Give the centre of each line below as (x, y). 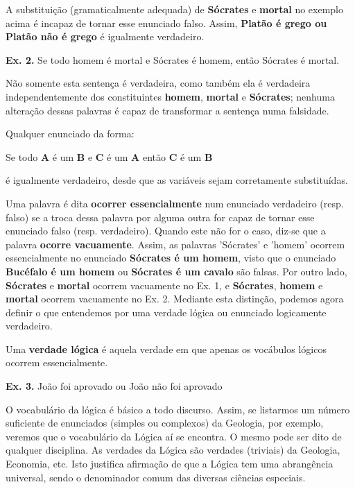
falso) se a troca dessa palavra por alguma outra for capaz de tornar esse (160, 217)
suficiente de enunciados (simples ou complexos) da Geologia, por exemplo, (165, 423)
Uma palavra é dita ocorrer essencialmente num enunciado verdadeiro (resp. (175, 203)
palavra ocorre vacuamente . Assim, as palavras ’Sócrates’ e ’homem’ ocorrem (175, 244)
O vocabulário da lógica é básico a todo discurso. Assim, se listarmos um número (178, 409)
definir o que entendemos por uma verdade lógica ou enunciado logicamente (166, 312)
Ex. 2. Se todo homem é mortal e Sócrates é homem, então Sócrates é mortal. (173, 59)
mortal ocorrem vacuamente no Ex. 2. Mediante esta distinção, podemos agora (175, 299)
